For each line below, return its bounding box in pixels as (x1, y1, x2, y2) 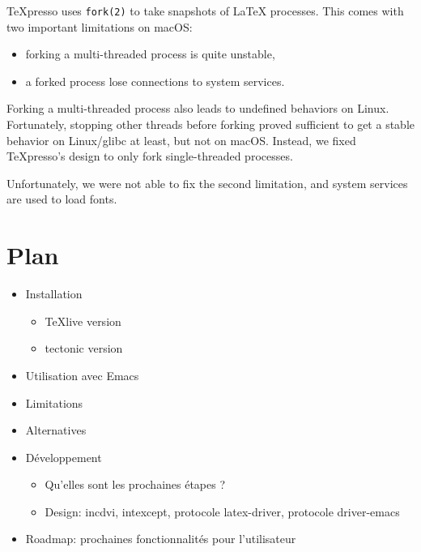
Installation (25, 285, 83, 302)
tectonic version (45, 340, 123, 357)
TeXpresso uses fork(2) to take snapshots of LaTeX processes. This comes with (6, 2, 404, 19)
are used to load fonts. (6, 190, 117, 208)
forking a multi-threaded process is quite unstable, (25, 45, 275, 62)
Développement (25, 448, 102, 465)
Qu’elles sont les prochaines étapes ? (45, 476, 226, 493)
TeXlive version (45, 312, 121, 329)
